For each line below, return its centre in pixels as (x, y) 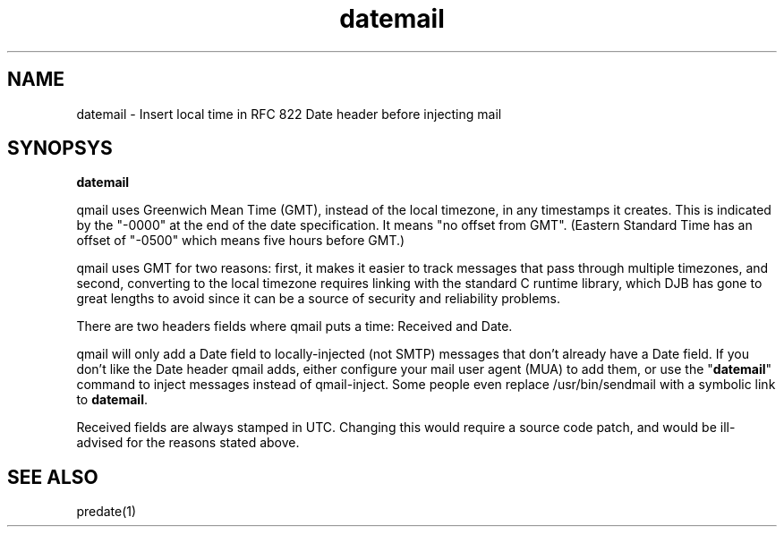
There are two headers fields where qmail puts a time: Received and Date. (294, 326)
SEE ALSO (53, 477)
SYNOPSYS (60, 148)
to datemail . (112, 400)
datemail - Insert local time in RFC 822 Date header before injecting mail (289, 114)
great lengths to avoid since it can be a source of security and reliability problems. (319, 299)
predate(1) (107, 512)
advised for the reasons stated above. (188, 443)
